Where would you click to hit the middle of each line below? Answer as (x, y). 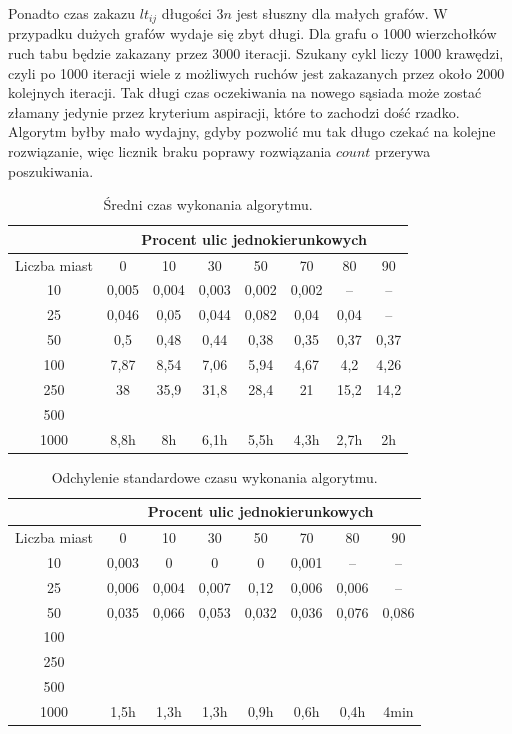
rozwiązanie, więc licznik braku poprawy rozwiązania (170, 151)
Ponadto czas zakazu (72, 13)
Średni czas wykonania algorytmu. (208, 204)
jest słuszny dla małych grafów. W (342, 13)
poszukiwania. (51, 170)
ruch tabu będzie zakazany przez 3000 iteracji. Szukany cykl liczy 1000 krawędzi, (256, 53)
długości (186, 13)
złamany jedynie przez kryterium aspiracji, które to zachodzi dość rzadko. (234, 111)
